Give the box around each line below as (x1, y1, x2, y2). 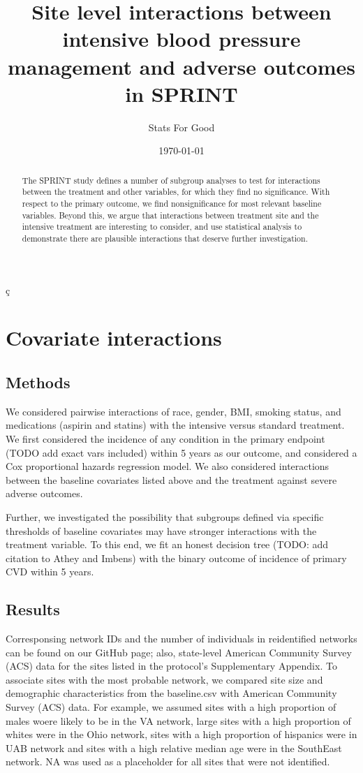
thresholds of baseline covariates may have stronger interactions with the (6, 523, 317, 538)
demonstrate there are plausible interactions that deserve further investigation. (22, 232, 308, 244)
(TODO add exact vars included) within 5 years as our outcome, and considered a (6, 445, 357, 459)
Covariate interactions (6, 323, 222, 352)
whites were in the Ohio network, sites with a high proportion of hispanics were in (6, 727, 357, 742)
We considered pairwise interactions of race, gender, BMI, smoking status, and (6, 404, 341, 418)
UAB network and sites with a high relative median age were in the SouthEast (6, 740, 342, 755)
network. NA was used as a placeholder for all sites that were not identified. (6, 754, 330, 769)
